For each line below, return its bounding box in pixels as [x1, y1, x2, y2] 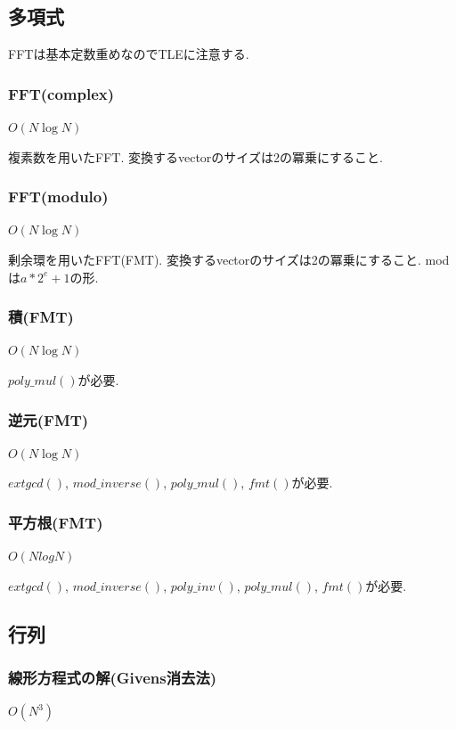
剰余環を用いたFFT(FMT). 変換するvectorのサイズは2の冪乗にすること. [8, 250, 421, 269]
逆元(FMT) [8, 408, 89, 430]
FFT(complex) [8, 82, 115, 104]
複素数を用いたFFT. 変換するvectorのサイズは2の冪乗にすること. [8, 147, 383, 166]
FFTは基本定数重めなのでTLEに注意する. [8, 45, 249, 63]
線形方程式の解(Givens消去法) [8, 667, 217, 689]
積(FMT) [8, 306, 74, 328]
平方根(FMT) [8, 511, 103, 533]
